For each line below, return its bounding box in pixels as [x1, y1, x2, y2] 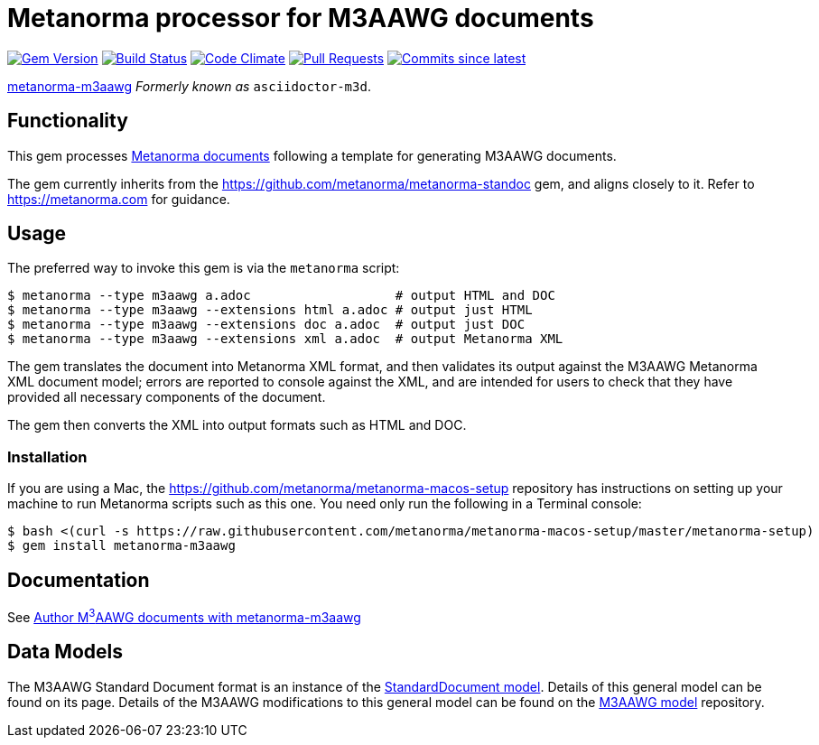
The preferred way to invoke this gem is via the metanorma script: [7, 260, 400, 276]
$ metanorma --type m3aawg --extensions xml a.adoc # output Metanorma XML [7, 331, 563, 347]
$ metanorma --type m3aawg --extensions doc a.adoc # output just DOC [7, 317, 526, 332]
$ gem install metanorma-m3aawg [7, 538, 236, 554]
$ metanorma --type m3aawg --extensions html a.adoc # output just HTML [7, 303, 533, 318]
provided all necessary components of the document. [7, 389, 326, 405]
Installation [7, 447, 88, 466]
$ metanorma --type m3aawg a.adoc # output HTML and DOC [7, 288, 555, 303]
